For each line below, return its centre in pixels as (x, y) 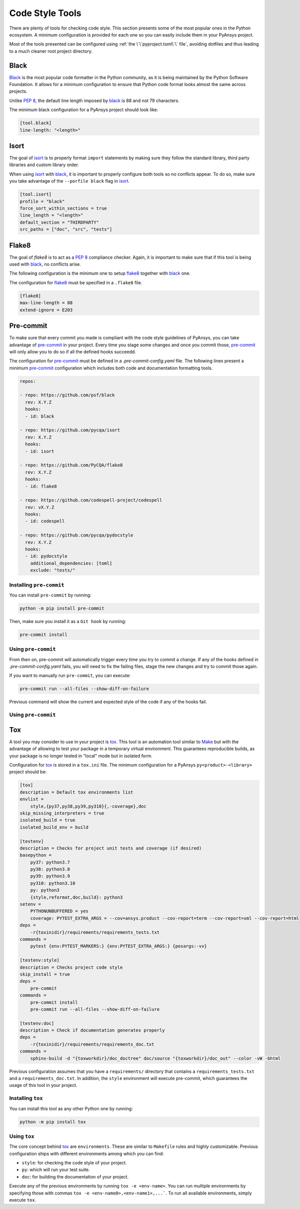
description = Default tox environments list (76, 792)
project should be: (28, 772)
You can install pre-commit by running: (50, 595)
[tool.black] (36, 123)
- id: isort (40, 451)
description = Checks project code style (71, 967)
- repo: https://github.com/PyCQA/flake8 (71, 465)
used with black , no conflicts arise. (45, 264)
